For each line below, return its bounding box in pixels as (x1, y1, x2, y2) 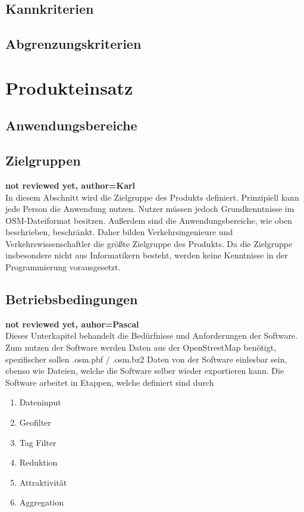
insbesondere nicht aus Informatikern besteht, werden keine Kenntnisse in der (5, 249, 288, 261)
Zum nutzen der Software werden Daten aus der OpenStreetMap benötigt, (5, 341, 277, 354)
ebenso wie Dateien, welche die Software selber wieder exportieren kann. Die (5, 364, 284, 377)
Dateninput (19, 396, 61, 408)
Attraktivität (19, 476, 67, 488)
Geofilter (19, 416, 51, 429)
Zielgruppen (5, 151, 81, 170)
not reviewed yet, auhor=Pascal (5, 317, 139, 330)
